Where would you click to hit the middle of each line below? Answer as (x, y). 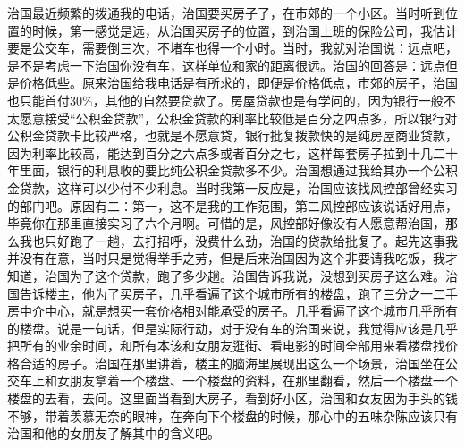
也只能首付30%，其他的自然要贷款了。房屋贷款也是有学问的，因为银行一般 (225, 100)
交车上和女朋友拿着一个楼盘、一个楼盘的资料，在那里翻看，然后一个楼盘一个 (232, 380)
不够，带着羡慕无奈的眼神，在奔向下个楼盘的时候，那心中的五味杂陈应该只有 (232, 415)
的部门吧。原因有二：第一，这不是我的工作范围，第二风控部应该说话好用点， (232, 205)
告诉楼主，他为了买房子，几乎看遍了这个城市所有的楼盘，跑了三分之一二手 (238, 293)
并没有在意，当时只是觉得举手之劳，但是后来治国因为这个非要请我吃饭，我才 (232, 258)
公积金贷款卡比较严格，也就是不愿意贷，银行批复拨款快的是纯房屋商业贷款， (232, 135)
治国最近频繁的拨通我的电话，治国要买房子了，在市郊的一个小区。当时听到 (226, 13)
